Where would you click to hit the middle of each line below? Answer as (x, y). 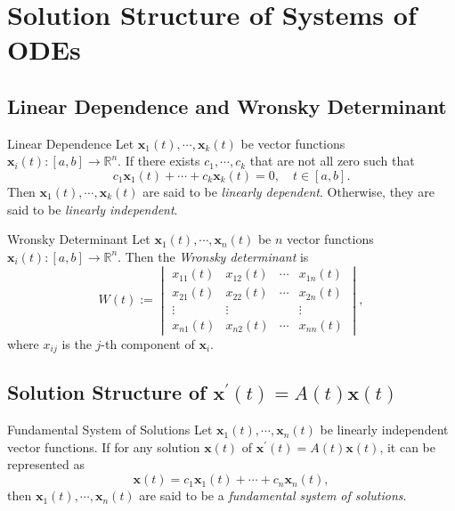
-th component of (148, 343)
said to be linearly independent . (93, 209)
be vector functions (293, 143)
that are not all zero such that (332, 161)
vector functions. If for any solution (104, 446)
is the (77, 343)
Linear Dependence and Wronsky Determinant (227, 105)
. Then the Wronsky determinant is (213, 256)
